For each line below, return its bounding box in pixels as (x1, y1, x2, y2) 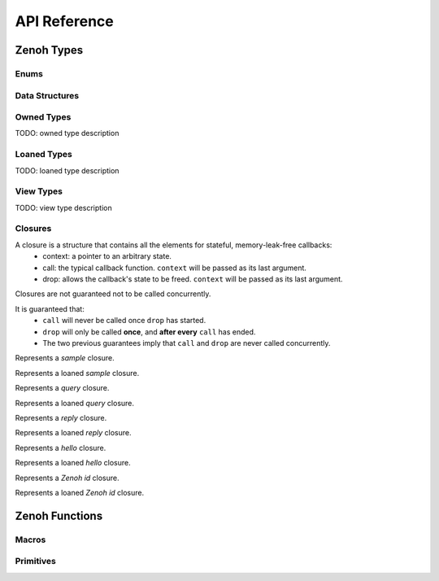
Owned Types (15, 111, 72, 123)
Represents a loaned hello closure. (15, 458, 132, 468)
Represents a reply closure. (15, 413, 107, 422)
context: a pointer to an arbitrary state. (42, 251, 172, 261)
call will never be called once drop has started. (42, 316, 206, 325)
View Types (15, 186, 63, 197)
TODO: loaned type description (15, 165, 120, 175)
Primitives (15, 556, 56, 567)
